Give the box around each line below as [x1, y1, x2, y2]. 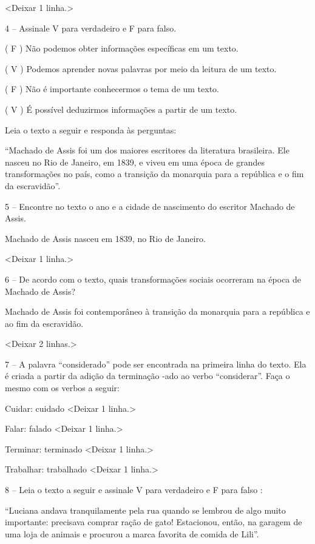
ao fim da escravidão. [5, 317, 84, 329]
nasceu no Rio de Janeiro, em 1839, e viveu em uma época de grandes [5, 155, 265, 168]
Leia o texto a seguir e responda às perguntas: [5, 123, 177, 136]
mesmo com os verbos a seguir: [5, 381, 120, 394]
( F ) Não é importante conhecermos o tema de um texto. [5, 82, 220, 95]
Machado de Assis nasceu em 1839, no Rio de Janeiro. [5, 232, 206, 244]
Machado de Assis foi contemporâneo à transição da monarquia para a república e [5, 305, 310, 318]
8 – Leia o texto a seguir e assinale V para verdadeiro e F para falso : [5, 483, 263, 496]
